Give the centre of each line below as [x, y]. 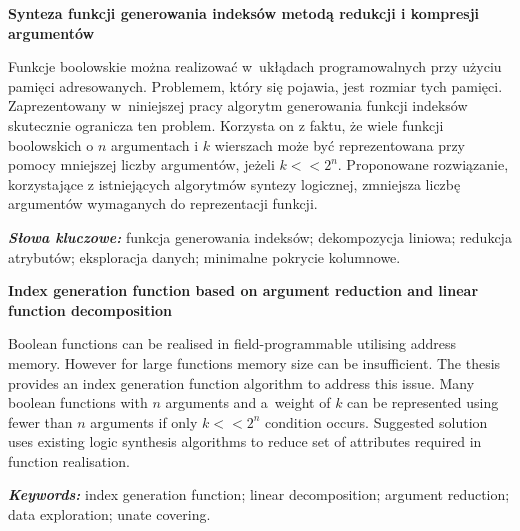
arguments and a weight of [248, 402]
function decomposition [90, 309]
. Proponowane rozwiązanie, [423, 164]
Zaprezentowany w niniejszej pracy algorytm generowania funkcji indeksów [238, 105]
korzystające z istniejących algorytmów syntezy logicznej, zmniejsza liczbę [234, 183]
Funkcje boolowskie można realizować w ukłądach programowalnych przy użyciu [255, 66]
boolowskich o [51, 144]
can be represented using [423, 402]
